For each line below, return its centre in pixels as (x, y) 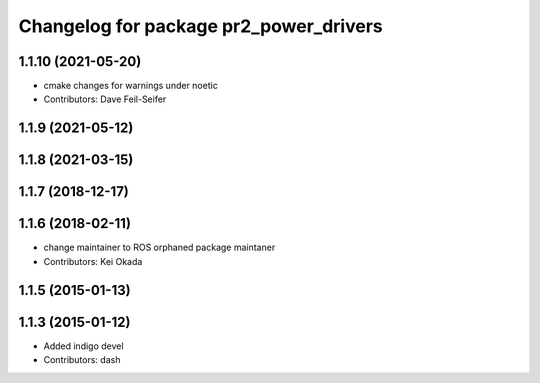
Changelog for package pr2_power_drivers (201, 26)
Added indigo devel (83, 346)
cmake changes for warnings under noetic (131, 86)
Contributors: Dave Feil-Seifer (105, 99)
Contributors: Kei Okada (93, 261)
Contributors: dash (82, 360)
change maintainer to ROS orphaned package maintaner (159, 247)
